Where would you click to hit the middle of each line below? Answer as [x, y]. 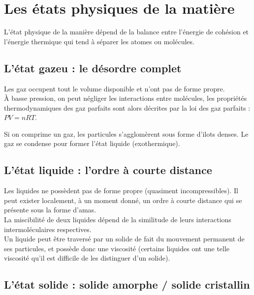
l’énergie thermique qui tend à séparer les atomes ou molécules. [99, 41]
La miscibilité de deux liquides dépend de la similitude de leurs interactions [118, 220]
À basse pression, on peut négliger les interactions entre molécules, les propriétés [126, 98]
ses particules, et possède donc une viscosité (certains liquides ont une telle [117, 248]
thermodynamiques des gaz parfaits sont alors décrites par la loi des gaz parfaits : [127, 107]
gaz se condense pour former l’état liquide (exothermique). [92, 143]
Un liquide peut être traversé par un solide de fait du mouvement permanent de [124, 239]
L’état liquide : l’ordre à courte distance [108, 170]
